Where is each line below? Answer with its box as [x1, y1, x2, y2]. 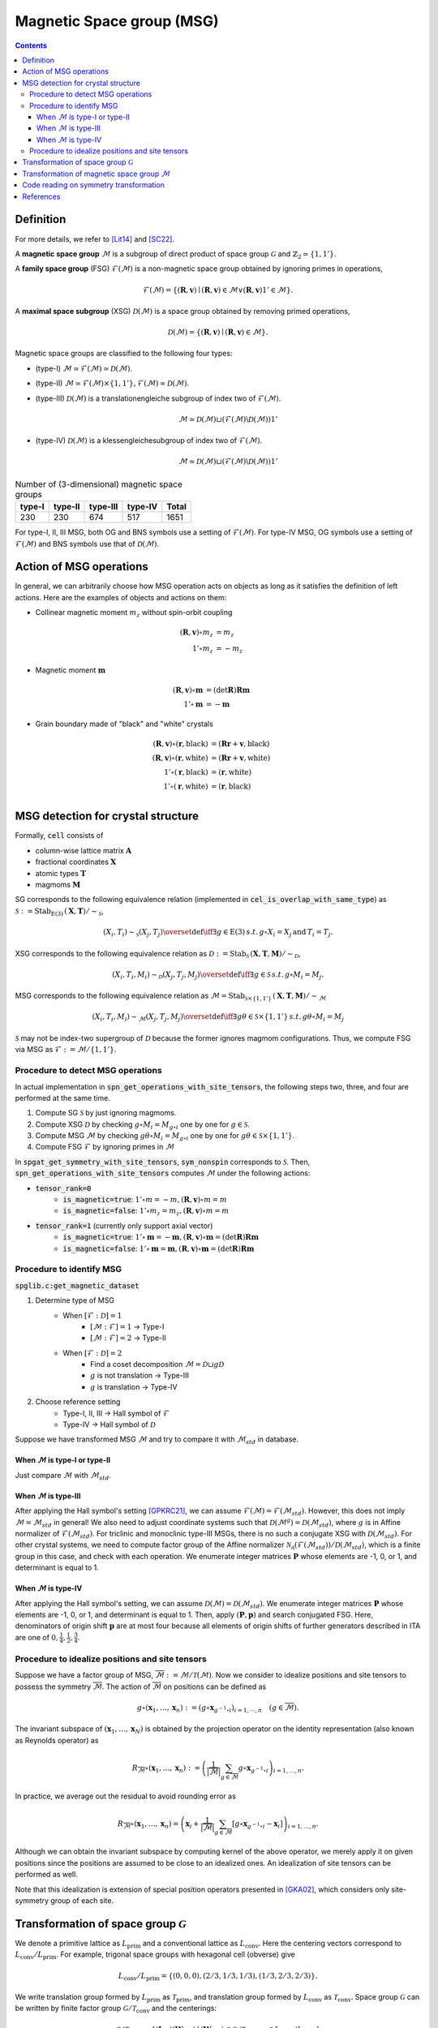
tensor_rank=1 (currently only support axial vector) [35, 1221, 213, 1231]
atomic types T [35, 868, 87, 878]
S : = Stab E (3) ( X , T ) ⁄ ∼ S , [15, 905, 105, 917]
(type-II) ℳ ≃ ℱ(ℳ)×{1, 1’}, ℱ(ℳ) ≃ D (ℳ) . [35, 378, 190, 389]
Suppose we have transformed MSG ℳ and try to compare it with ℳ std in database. [15, 1434, 299, 1446]
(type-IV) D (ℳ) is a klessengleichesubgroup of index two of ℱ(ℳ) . [35, 436, 263, 445]
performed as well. [15, 1870, 79, 1880]
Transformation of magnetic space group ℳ [22, 169, 170, 178]
